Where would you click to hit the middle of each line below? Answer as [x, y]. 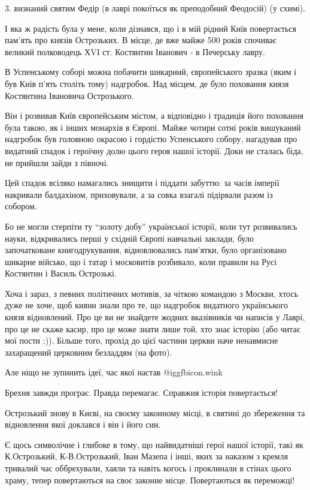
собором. [21, 206]
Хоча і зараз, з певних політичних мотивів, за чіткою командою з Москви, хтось [152, 293]
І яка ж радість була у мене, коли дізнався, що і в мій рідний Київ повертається [151, 28]
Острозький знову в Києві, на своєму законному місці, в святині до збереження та [155, 412]
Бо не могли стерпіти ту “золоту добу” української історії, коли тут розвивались [151, 226]
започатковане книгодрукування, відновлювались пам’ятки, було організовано [146, 250]
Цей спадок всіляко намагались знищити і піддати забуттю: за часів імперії [142, 183]
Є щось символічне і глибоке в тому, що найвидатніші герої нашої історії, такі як [154, 444]
